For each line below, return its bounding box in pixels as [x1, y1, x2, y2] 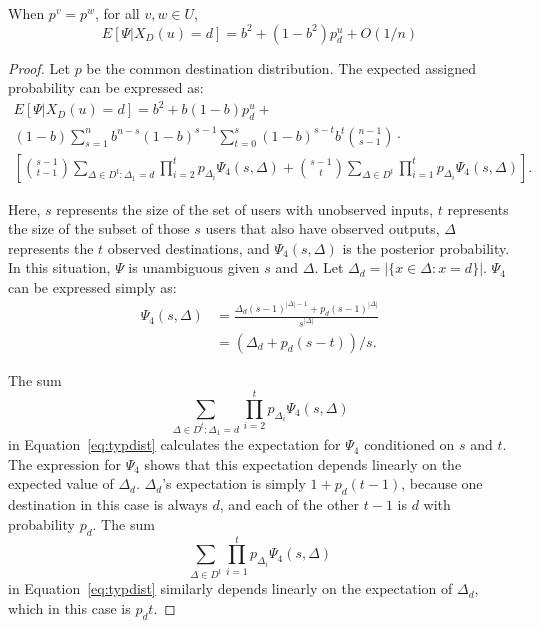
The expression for [8, 453, 122, 474]
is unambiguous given [128, 257, 260, 278]
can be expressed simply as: [8, 277, 177, 298]
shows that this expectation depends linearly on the [144, 453, 462, 474]
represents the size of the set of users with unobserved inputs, [56, 198, 434, 219]
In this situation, [8, 257, 111, 278]
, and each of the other [219, 494, 360, 515]
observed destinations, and [107, 237, 270, 258]
